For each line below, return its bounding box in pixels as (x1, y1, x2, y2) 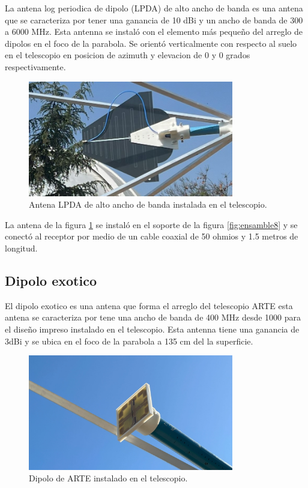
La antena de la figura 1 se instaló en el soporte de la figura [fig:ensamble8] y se (5, 218, 298, 230)
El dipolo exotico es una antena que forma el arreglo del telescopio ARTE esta (5, 299, 293, 312)
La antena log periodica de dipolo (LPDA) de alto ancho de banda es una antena (5, 2, 303, 14)
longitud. (5, 241, 38, 254)
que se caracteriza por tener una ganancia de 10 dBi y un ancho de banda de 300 (5, 13, 303, 26)
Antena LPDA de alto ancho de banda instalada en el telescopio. (29, 198, 267, 211)
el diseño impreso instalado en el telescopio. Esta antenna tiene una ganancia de (5, 322, 300, 335)
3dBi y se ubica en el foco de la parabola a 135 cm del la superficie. (5, 334, 253, 347)
